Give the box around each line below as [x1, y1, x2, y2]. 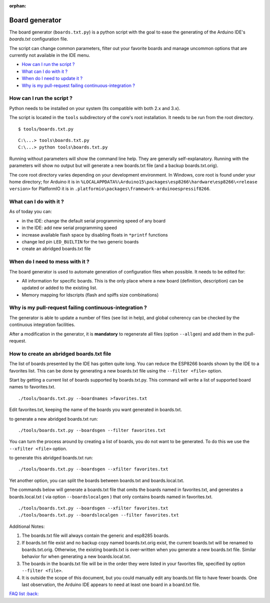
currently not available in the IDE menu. [9, 52, 90, 58]
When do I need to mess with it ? [9, 258, 90, 265]
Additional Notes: [9, 523, 45, 529]
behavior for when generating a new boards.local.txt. [21, 553, 131, 559]
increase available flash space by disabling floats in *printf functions [21, 231, 168, 237]
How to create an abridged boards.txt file [9, 350, 111, 357]
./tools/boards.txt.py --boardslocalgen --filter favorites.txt [18, 512, 179, 518]
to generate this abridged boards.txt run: [9, 455, 93, 461]
